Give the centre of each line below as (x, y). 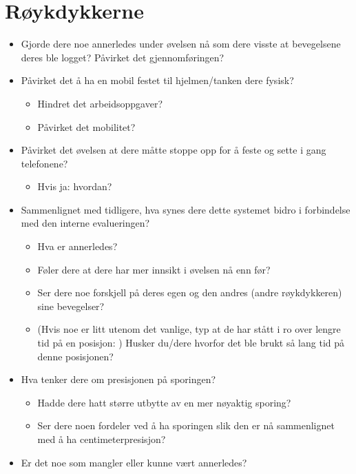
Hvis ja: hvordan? (75, 186)
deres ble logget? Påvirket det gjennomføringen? (123, 57)
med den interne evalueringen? (85, 223)
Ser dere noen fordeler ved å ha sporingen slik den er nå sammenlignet (186, 425)
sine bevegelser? (71, 306)
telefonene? (44, 163)
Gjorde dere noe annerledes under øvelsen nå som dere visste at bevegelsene (181, 44)
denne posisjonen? (75, 356)
